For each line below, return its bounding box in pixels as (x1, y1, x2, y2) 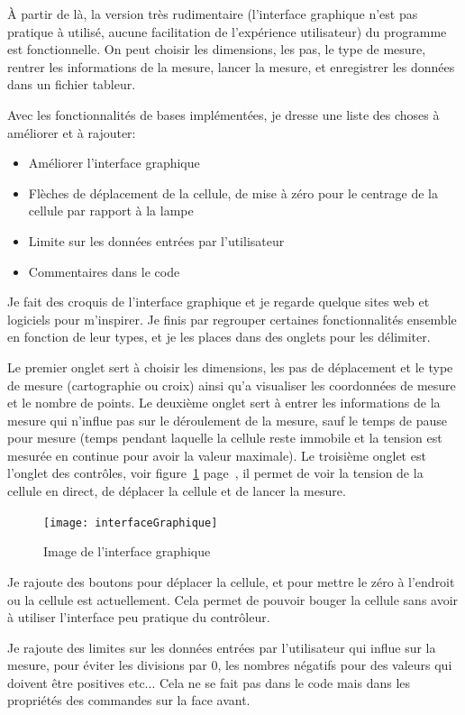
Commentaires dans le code (28, 261, 180, 280)
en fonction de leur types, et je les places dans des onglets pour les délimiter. (7, 327, 431, 346)
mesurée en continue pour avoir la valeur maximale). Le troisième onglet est (7, 445, 426, 464)
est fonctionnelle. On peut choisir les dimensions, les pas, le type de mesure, (7, 40, 426, 59)
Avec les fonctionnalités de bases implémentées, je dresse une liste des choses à (7, 105, 440, 124)
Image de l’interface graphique (43, 542, 211, 561)
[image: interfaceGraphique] (43, 516, 218, 529)
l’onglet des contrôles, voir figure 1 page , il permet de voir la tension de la (7, 463, 424, 482)
